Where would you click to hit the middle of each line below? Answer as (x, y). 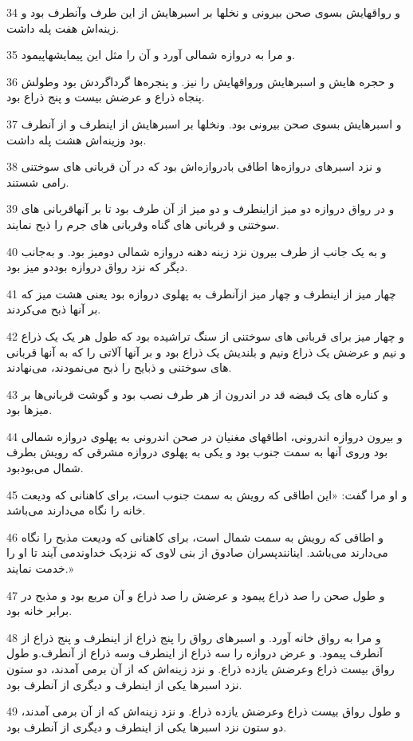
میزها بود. (29, 410)
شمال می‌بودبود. (45, 468)
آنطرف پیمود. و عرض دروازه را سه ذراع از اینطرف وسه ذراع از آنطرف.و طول (195, 653)
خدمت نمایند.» (40, 568)
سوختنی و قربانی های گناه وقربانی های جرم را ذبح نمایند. (143, 224)
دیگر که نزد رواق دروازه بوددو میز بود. (97, 267)
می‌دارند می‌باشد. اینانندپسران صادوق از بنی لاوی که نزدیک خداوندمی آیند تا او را (197, 552)
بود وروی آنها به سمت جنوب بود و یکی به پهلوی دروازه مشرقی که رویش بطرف (197, 452)
